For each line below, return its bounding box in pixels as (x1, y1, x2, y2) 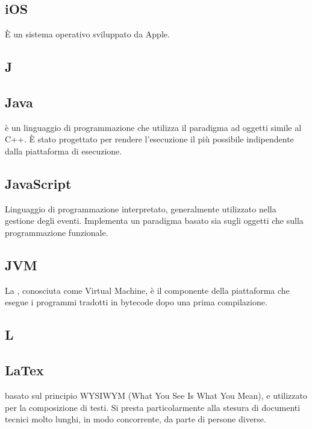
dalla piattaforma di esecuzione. (5, 144, 122, 157)
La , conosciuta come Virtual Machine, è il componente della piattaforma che (5, 284, 290, 296)
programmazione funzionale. (5, 226, 108, 238)
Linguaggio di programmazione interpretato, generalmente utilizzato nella (5, 202, 276, 215)
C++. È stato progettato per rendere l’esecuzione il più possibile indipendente (5, 133, 294, 145)
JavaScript (5, 174, 72, 192)
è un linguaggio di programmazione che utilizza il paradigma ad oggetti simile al (5, 121, 302, 133)
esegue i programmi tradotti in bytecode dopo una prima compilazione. (5, 296, 267, 308)
